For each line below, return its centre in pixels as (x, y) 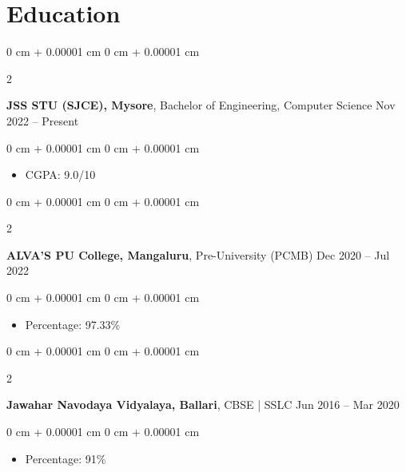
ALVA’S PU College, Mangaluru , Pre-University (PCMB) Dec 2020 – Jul (198, 254)
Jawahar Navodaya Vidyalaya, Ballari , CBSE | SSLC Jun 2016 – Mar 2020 (203, 405)
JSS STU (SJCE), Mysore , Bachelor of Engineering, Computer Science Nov (201, 105)
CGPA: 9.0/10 (60, 175)
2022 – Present (43, 120)
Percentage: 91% (66, 458)
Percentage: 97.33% (73, 324)
